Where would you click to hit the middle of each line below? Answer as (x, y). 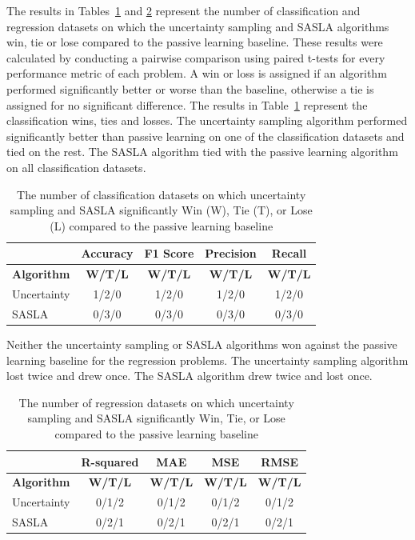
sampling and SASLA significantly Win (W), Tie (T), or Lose (161, 210)
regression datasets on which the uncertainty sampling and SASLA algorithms (198, 26)
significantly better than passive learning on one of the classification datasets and (206, 136)
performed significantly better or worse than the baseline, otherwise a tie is (190, 88)
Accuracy (107, 253)
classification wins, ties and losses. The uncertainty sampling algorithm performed (207, 120)
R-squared (110, 461)
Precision (231, 253)
